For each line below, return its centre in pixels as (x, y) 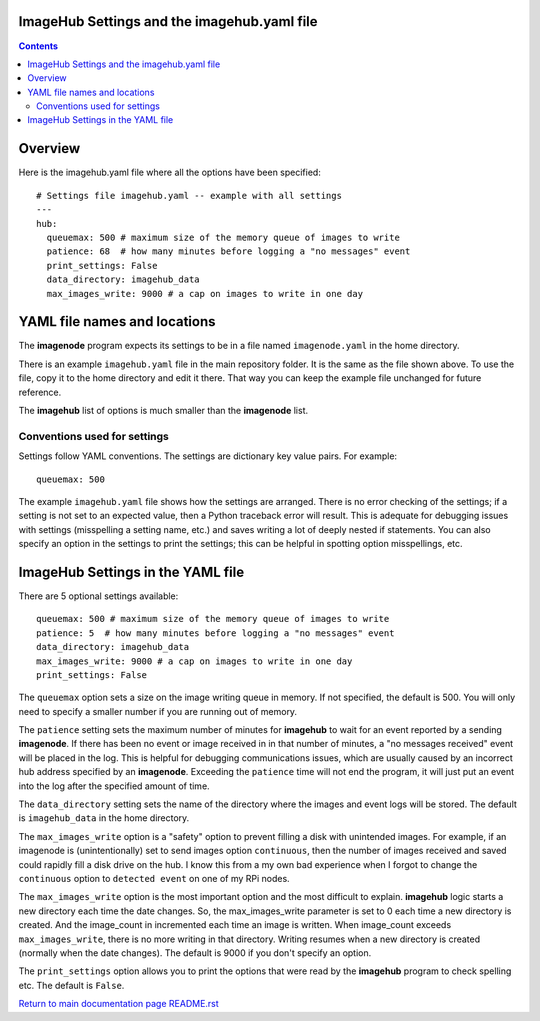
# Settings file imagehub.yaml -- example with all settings (189, 195)
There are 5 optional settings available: (98, 596)
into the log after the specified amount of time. (114, 786)
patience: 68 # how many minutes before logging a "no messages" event (228, 251)
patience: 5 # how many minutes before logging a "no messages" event (215, 633)
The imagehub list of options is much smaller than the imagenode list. (163, 410)
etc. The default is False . (71, 985)
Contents (38, 46)
